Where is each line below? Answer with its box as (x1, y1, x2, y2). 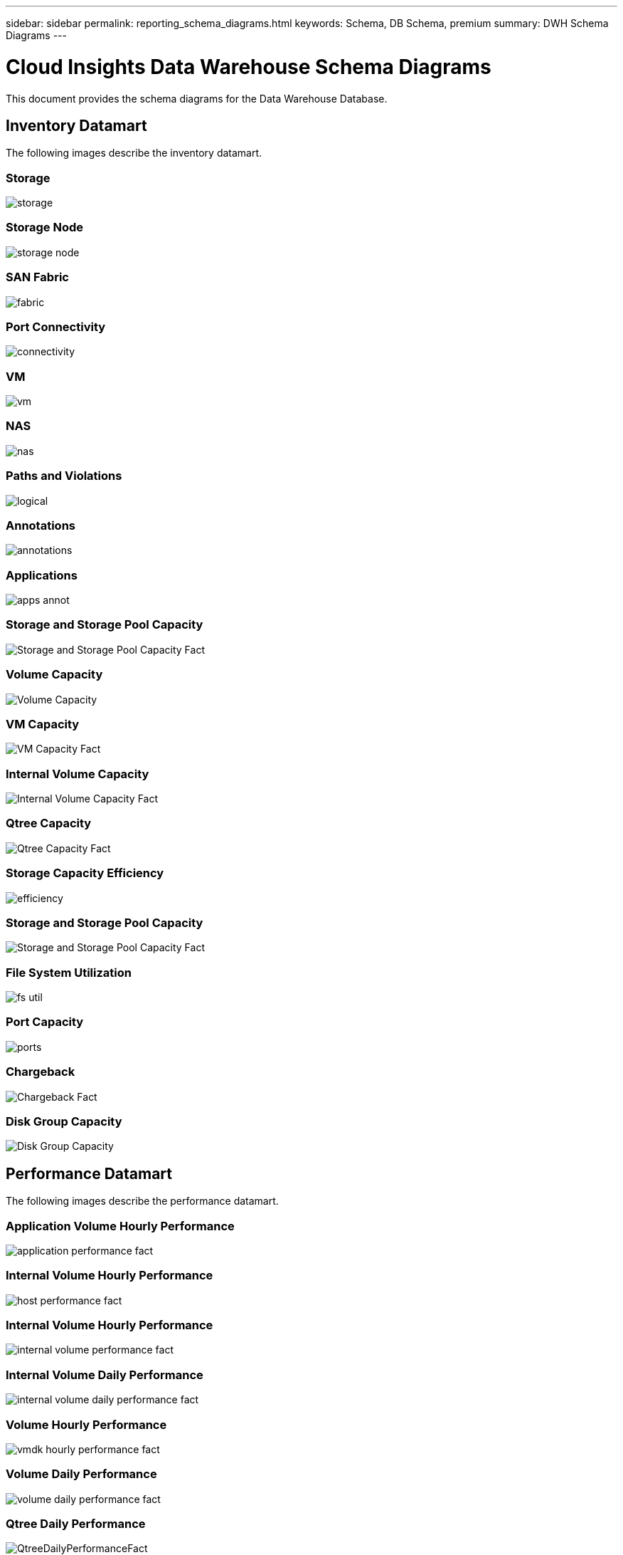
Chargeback (6, 1064, 75, 1079)
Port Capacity (6, 1015, 84, 1030)
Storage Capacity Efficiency (6, 866, 164, 881)
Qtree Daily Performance (6, 1517, 146, 1532)
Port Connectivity (6, 319, 106, 334)
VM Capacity (6, 716, 80, 731)
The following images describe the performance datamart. (6, 1195, 279, 1208)
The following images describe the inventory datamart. (6, 147, 262, 159)
